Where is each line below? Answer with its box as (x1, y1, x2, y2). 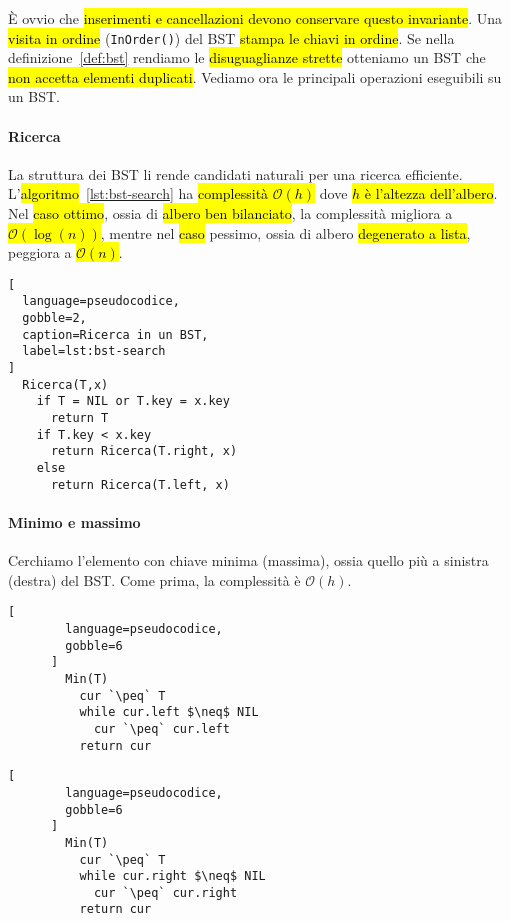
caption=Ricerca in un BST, (22, 327, 209, 342)
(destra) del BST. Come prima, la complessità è (8, 569, 301, 590)
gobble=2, (22, 311, 87, 326)
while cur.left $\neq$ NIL (79, 705, 259, 720)
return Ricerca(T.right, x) (50, 444, 238, 459)
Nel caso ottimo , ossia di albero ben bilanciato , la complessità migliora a (8, 203, 453, 224)
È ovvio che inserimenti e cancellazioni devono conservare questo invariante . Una (8, 8, 503, 28)
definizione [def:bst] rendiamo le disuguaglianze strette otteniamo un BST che (8, 47, 486, 68)
